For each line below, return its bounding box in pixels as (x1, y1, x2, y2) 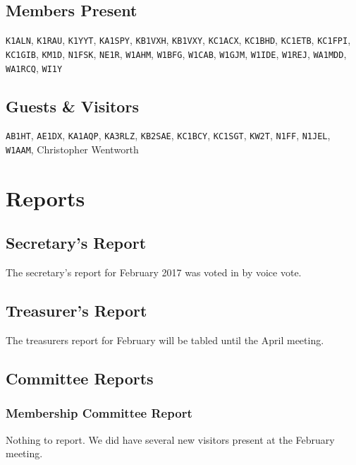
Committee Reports (6, 367, 154, 389)
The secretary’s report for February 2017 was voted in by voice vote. (6, 265, 302, 280)
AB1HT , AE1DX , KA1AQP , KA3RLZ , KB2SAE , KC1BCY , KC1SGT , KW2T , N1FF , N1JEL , (6, 128, 331, 143)
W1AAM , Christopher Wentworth (6, 142, 139, 157)
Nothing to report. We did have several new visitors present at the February (6, 432, 335, 447)
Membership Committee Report (6, 404, 192, 422)
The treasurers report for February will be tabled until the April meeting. (6, 333, 324, 348)
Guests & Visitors (6, 95, 139, 117)
